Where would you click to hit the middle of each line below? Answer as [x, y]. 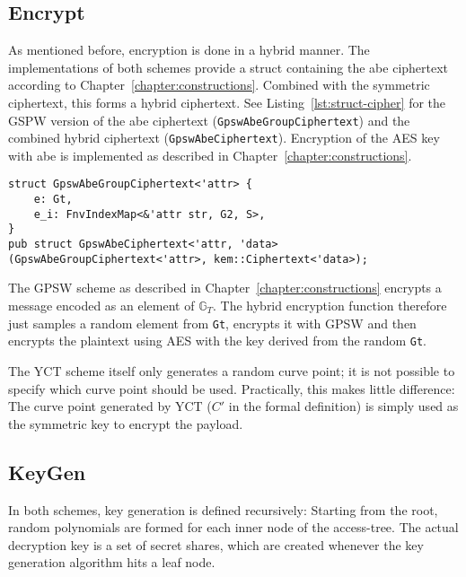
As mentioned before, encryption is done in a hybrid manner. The [189, 50]
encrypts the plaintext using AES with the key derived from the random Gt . [217, 341]
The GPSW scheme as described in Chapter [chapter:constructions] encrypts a [225, 288]
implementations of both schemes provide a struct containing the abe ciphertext [229, 67]
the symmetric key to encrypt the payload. [126, 423]
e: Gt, [53, 200]
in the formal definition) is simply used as [343, 406]
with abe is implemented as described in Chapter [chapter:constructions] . [210, 155]
